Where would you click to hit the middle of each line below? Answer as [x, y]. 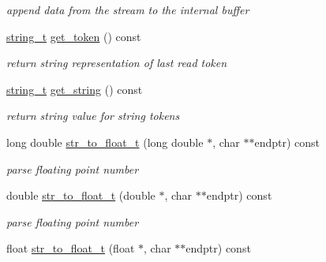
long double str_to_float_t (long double [105, 142]
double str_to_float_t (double [81, 195]
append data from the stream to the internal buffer [128, 9]
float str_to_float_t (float [71, 248]
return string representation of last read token [117, 63]
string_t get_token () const [74, 36]
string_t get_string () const [75, 89]
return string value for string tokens [93, 116]
